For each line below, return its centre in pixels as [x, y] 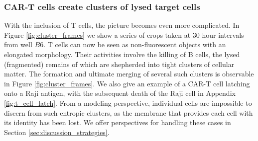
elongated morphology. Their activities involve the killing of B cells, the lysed [122, 54]
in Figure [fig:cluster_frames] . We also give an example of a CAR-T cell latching [127, 83]
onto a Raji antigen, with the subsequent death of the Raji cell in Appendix [120, 93]
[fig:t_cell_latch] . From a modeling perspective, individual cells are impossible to [128, 103]
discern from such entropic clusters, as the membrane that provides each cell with [129, 112]
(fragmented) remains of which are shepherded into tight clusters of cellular [119, 64]
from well [18, 44]
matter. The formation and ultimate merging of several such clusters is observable [129, 74]
